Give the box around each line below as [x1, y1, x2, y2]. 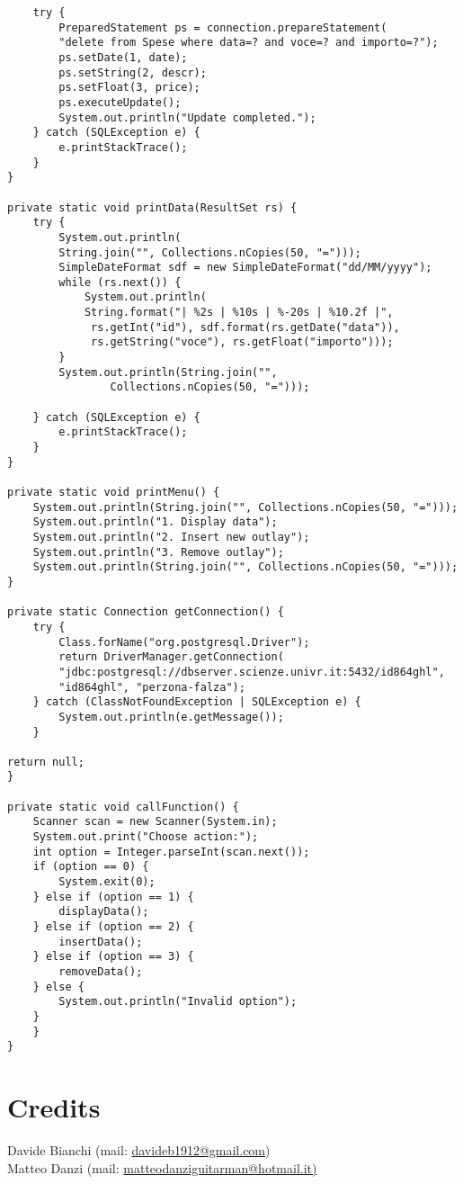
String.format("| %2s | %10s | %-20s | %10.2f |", [84, 306, 394, 319]
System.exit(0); [58, 875, 156, 889]
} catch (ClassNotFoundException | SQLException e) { [32, 695, 361, 709]
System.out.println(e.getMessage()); [58, 710, 284, 723]
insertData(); [58, 935, 143, 948]
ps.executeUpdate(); [58, 95, 182, 109]
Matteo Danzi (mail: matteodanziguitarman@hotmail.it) [7, 1158, 317, 1177]
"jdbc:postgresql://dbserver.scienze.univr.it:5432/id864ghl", [58, 665, 445, 678]
